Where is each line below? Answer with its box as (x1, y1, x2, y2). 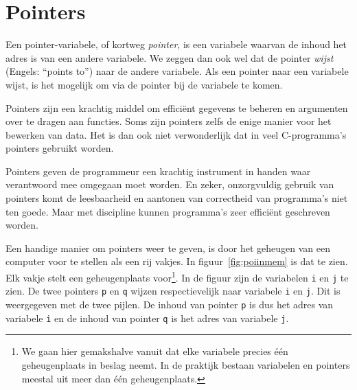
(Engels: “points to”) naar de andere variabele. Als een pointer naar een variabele (5, 64, 349, 78)
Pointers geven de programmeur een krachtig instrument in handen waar (5, 163, 311, 178)
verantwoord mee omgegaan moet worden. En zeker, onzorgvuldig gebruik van (5, 177, 334, 192)
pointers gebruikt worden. (5, 141, 114, 155)
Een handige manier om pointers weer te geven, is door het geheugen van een (5, 240, 330, 255)
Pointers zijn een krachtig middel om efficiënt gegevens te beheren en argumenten (5, 100, 348, 115)
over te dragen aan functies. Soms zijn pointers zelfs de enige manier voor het (5, 114, 332, 128)
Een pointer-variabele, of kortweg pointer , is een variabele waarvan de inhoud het (5, 37, 347, 51)
